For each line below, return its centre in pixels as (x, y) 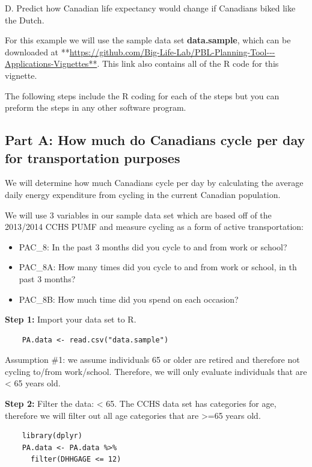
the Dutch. (25, 20)
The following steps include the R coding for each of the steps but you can (142, 95)
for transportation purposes (93, 157)
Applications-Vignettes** (51, 63)
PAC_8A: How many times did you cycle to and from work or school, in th (158, 267)
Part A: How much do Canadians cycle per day (155, 140)
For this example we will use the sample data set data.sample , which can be (148, 40)
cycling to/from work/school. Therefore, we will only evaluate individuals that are (156, 371)
